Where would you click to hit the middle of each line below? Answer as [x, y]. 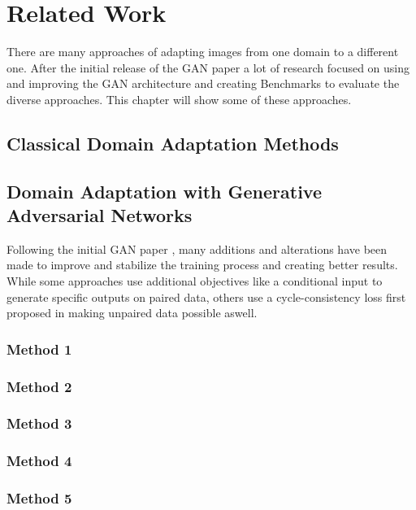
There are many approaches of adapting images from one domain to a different [203, 52]
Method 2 [39, 386]
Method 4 [39, 461]
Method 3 [39, 423]
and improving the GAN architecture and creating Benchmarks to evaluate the [203, 83]
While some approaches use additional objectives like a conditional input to [195, 281]
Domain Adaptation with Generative [164, 191]
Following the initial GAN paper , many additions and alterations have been [197, 248]
